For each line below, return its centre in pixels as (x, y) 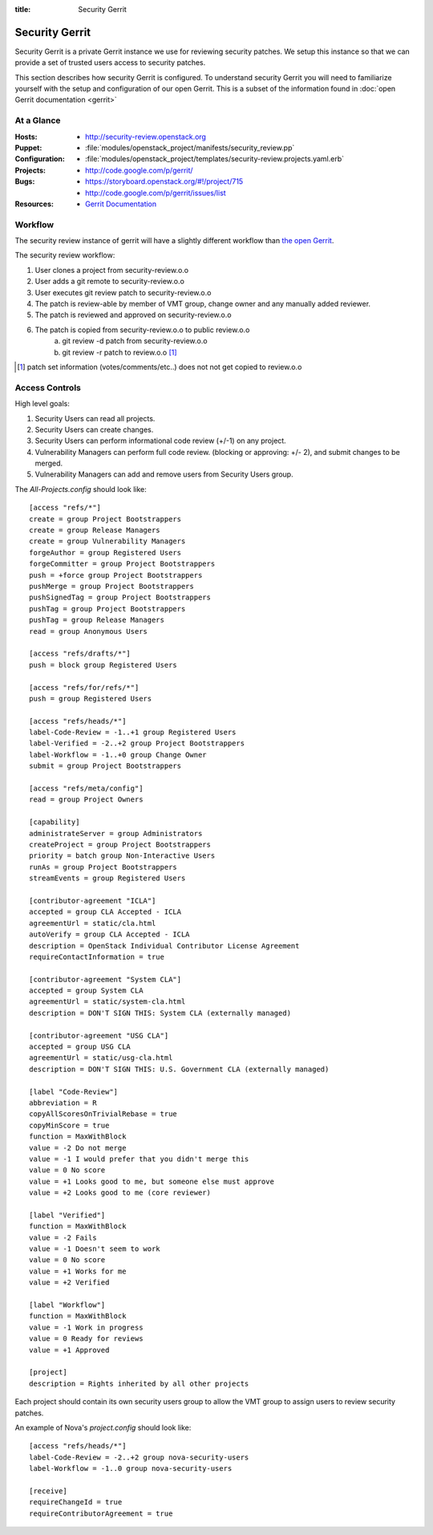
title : (23, 9)
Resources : (34, 204)
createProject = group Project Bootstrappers (120, 844)
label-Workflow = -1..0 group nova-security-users (131, 1469)
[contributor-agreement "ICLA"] (93, 900)
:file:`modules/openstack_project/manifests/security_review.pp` (190, 148)
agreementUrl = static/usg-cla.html (101, 1058)
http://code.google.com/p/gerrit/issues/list (156, 193)
